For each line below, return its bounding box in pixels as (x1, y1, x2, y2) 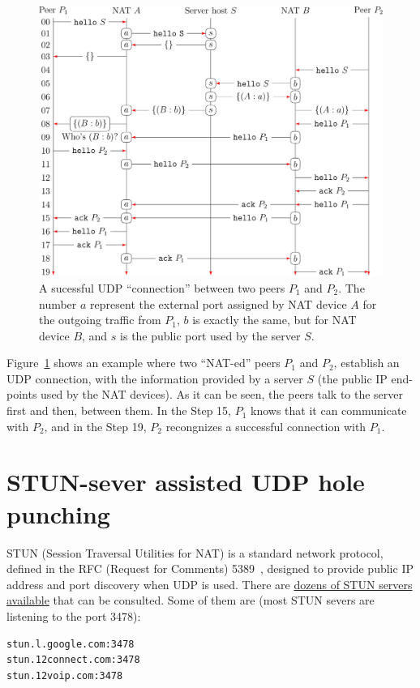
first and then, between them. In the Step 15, (6, 402, 232, 419)
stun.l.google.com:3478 (6, 638, 135, 650)
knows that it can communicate (251, 402, 407, 419)
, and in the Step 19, (44, 417, 147, 434)
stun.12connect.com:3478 (6, 654, 140, 666)
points (6, 386, 37, 403)
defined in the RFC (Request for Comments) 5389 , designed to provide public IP (6, 560, 414, 577)
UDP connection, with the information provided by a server (6, 370, 303, 387)
